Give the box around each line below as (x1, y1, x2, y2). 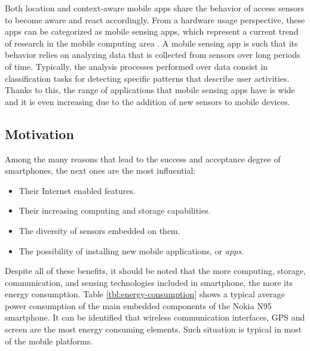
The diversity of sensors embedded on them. (19, 224, 180, 236)
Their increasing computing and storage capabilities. (19, 204, 211, 217)
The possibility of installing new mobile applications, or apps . (19, 244, 244, 257)
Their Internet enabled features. (19, 184, 136, 196)
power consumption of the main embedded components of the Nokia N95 (5, 299, 272, 312)
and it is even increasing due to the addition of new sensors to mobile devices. (5, 95, 290, 107)
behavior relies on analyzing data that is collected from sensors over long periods (5, 48, 300, 61)
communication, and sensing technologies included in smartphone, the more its (5, 276, 293, 288)
